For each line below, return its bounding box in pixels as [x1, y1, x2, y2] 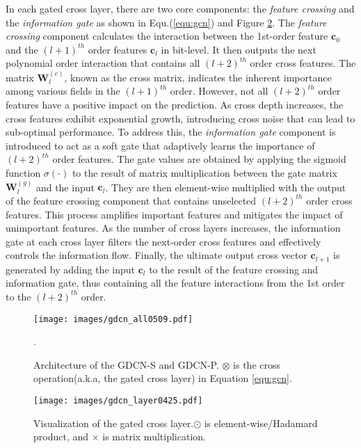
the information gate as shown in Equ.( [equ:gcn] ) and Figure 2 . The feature [6, 15, 327, 29]
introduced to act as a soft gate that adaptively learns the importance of [6, 138, 315, 152]
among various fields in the [6, 83, 120, 98]
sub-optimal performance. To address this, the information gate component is [6, 125, 336, 139]
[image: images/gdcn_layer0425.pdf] [33, 395, 203, 406]
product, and [33, 429, 89, 444]
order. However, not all [170, 83, 268, 98]
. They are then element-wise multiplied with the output [105, 179, 346, 194]
